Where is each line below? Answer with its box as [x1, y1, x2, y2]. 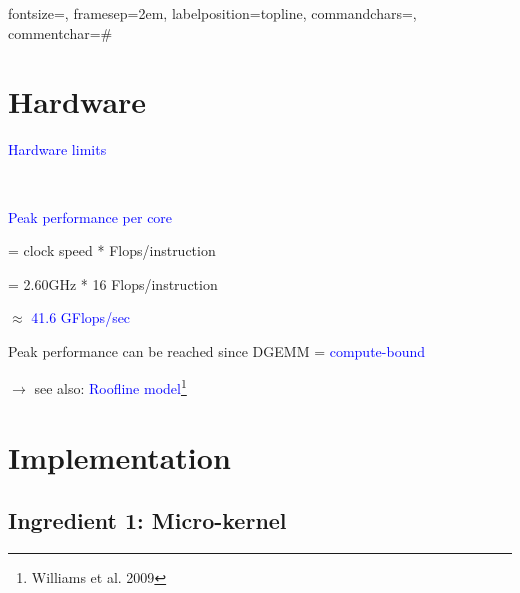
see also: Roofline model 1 [34, 375, 187, 399]
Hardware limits [8, 139, 107, 160]
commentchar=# [8, 22, 113, 43]
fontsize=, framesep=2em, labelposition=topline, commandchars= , [8, 3, 417, 23]
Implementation [8, 436, 231, 477]
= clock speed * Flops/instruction [8, 240, 216, 261]
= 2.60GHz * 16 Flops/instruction [8, 273, 218, 294]
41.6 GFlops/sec [31, 307, 131, 328]
